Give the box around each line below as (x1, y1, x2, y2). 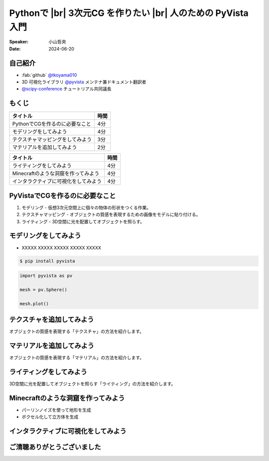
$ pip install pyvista (19, 258, 75, 264)
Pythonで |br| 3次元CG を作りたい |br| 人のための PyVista (9, 7, 249, 18)
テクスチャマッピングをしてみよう (12, 136, 92, 143)
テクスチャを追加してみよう (9, 315, 94, 324)
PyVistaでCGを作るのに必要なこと (9, 191, 116, 200)
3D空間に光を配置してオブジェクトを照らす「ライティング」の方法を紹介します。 (9, 381, 176, 387)
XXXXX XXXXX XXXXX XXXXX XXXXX (21, 244, 102, 250)
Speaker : (9, 39, 29, 45)
